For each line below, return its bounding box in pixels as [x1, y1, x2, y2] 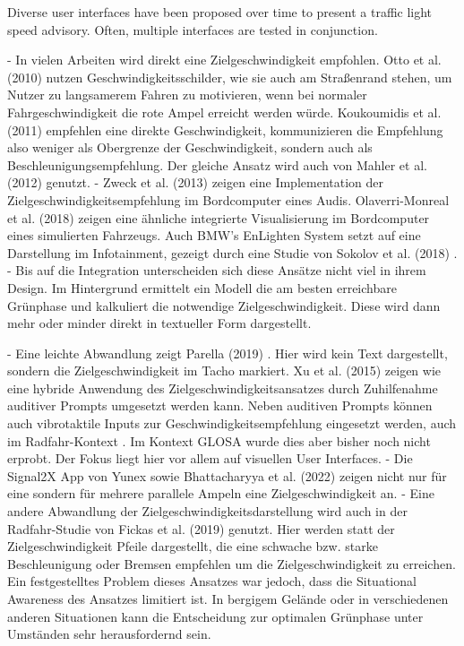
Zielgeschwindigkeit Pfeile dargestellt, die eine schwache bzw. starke [7, 537, 378, 556]
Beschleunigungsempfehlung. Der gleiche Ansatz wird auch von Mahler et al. [7, 155, 427, 174]
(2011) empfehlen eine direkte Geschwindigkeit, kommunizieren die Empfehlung [7, 120, 443, 139]
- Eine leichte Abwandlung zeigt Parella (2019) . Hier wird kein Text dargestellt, [7, 343, 448, 362]
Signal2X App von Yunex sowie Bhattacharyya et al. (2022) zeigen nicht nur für [7, 466, 447, 485]
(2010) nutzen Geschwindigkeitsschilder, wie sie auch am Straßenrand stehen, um [7, 67, 452, 86]
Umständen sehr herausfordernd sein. [7, 624, 211, 643]
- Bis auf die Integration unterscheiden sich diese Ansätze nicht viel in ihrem [7, 261, 426, 280]
